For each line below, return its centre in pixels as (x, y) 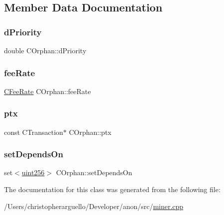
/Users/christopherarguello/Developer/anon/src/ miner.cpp (94, 206)
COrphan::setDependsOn (94, 172)
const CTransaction (34, 132)
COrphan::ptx (90, 132)
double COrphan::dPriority (45, 50)
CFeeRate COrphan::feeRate (48, 91)
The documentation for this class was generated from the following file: (112, 189)
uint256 (33, 172)
